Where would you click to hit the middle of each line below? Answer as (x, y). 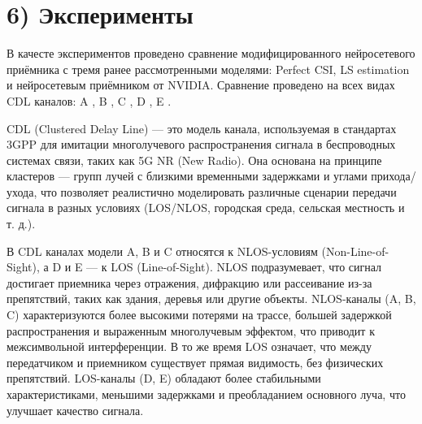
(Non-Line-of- (355, 251)
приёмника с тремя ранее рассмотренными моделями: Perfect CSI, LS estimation (208, 69)
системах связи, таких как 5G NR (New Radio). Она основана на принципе (194, 160)
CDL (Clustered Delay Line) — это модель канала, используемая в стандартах (202, 128)
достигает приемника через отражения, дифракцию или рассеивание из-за (189, 282)
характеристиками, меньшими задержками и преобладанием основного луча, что (206, 394)
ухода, (22, 191)
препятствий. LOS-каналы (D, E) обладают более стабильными (164, 378)
